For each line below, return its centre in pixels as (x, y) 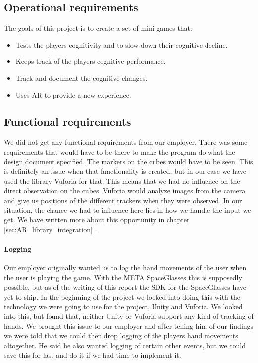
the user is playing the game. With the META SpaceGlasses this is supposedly (123, 277)
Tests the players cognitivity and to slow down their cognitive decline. (122, 44)
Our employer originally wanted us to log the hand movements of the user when (125, 268)
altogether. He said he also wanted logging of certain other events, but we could (125, 345)
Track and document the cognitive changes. (81, 78)
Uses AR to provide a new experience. (73, 94)
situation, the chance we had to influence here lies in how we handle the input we (128, 210)
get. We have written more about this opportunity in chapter (97, 220)
